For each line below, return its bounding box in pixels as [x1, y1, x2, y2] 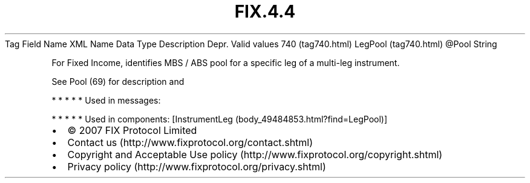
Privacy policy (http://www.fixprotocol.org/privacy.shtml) [67, 160, 326, 173]
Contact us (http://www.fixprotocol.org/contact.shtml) [67, 136, 313, 148]
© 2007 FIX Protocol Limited [67, 124, 197, 136]
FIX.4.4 [234, 1, 296, 22]
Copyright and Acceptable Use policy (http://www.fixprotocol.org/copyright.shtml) [67, 148, 443, 161]
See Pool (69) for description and [51, 76, 185, 87]
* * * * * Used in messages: [51, 95, 161, 105]
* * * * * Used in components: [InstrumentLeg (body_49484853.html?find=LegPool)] [51, 113, 388, 124]
